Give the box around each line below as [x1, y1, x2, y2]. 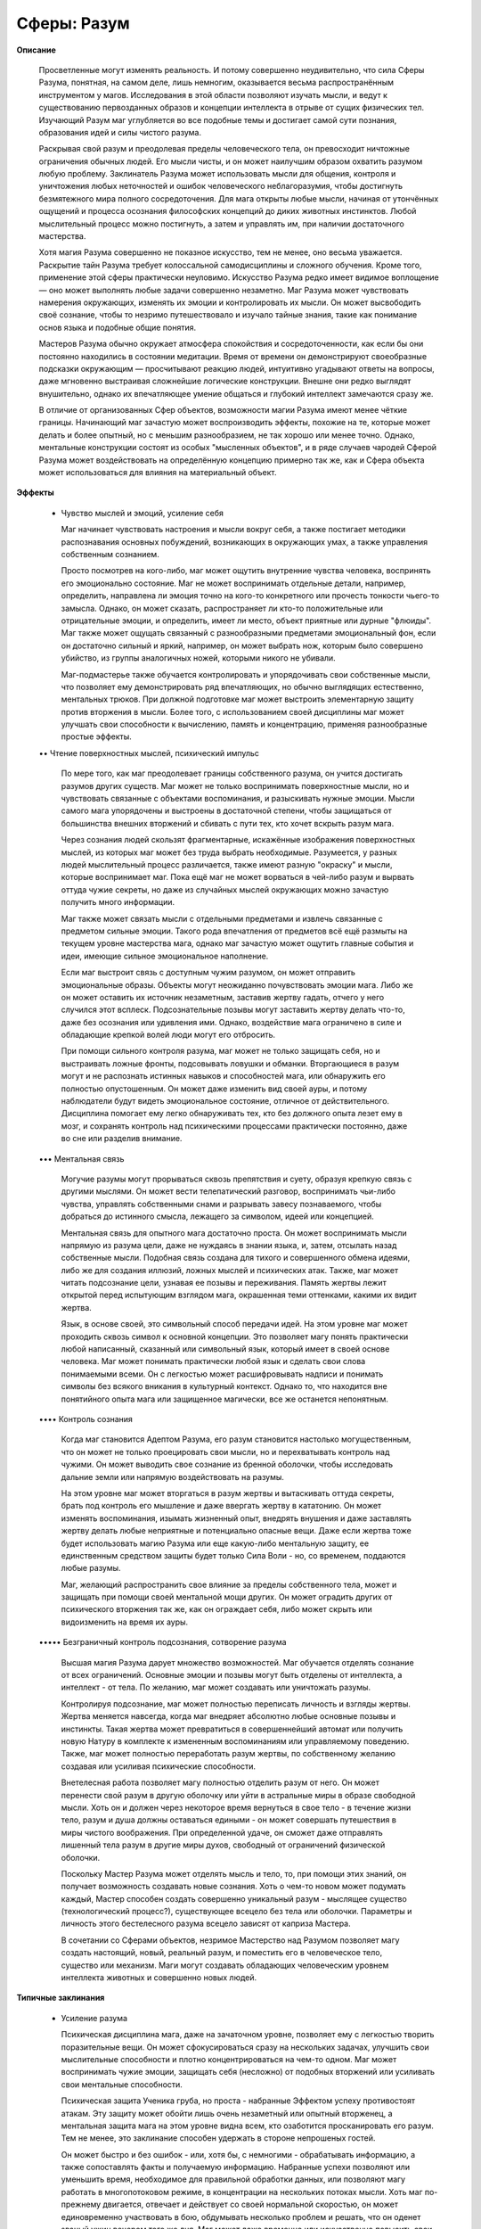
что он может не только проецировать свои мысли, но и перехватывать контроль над [61, 1446, 390, 1457]
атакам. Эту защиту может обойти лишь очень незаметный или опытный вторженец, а [61, 2108, 393, 2118]
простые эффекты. [61, 731, 133, 742]
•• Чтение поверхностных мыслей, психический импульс [38, 747, 260, 758]
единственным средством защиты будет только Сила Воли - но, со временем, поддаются [61, 1550, 406, 1560]
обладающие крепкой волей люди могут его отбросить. [61, 1030, 276, 1040]
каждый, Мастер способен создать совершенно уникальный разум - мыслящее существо [61, 1893, 407, 1904]
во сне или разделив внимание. [61, 1133, 183, 1144]
